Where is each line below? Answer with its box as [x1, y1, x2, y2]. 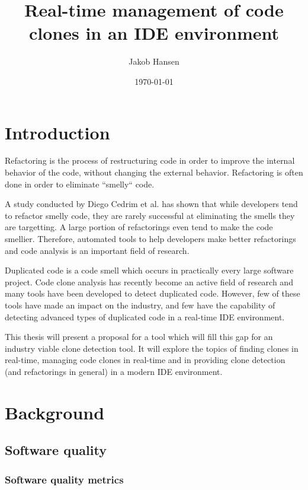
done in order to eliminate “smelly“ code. [5, 177, 155, 190]
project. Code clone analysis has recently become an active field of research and [5, 275, 293, 288]
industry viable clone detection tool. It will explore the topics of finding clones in [5, 342, 299, 354]
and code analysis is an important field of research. [5, 244, 190, 256]
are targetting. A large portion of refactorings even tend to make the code [5, 221, 273, 233]
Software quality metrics [5, 472, 124, 486]
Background [5, 400, 105, 424]
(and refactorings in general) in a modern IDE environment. [5, 365, 223, 377]
